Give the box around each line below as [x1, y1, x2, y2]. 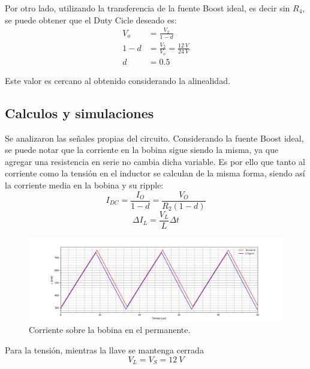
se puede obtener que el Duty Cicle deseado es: [5, 13, 177, 26]
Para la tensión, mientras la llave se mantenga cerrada [5, 344, 204, 356]
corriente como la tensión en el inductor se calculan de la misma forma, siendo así [5, 167, 305, 179]
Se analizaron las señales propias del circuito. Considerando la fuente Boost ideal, [5, 131, 304, 144]
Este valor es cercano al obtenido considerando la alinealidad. [5, 74, 230, 86]
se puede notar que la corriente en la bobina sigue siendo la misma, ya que [5, 143, 279, 156]
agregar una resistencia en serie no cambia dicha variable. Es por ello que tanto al [5, 155, 305, 167]
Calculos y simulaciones [5, 103, 154, 122]
